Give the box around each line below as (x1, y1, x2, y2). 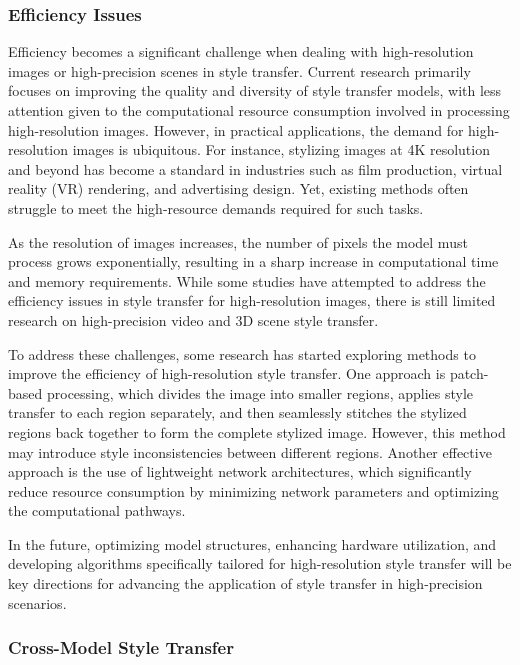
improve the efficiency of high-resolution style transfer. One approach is (8, 363, 446, 384)
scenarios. (8, 592, 67, 613)
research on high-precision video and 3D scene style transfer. (8, 309, 379, 330)
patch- (449, 363, 489, 384)
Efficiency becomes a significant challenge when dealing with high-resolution (8, 41, 474, 62)
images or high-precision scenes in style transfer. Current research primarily (8, 60, 471, 81)
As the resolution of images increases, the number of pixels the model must (8, 231, 468, 252)
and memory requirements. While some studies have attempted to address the (8, 270, 486, 291)
